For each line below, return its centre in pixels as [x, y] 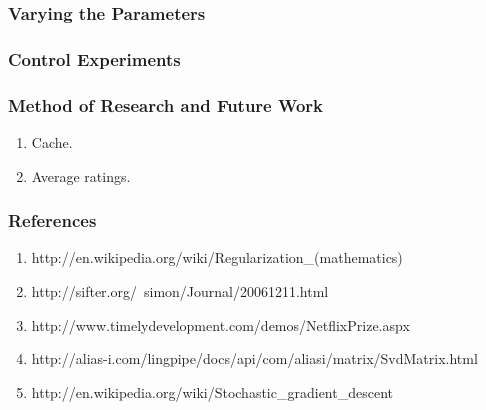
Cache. [52, 141]
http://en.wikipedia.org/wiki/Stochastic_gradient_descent [212, 391]
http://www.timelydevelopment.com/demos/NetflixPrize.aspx [220, 324]
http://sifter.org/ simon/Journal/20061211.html [180, 290]
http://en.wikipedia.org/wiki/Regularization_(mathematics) [217, 257]
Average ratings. [81, 175]
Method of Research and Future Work [165, 104]
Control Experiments [94, 58]
